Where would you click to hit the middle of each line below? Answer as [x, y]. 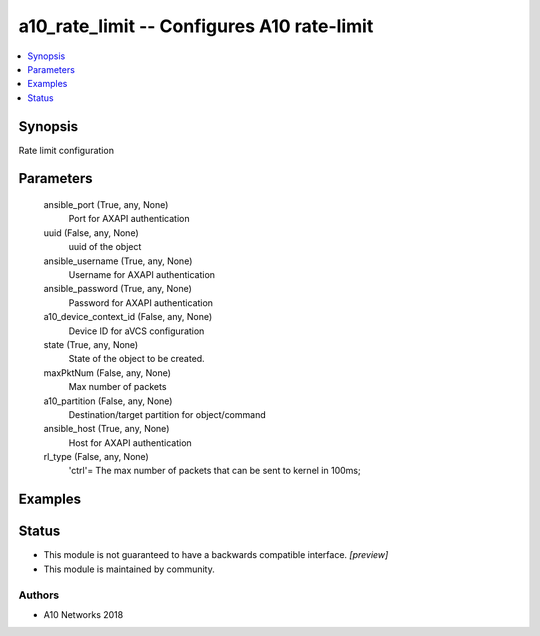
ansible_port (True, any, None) [106, 205]
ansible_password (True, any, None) [117, 289]
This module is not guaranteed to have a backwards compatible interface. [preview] [216, 555]
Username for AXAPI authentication [141, 274]
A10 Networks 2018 [83, 614]
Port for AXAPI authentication [129, 219]
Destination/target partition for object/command [167, 414]
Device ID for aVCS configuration [136, 331]
